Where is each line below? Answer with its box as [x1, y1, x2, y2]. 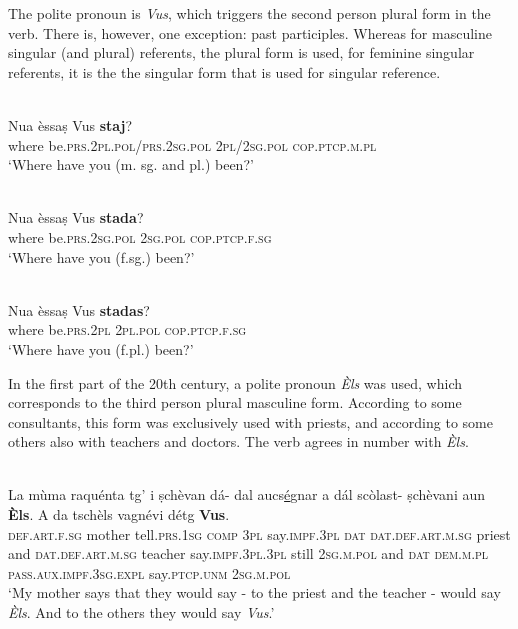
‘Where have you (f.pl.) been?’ [8, 338, 194, 359]
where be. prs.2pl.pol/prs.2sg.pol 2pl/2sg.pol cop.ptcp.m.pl [8, 134, 377, 155]
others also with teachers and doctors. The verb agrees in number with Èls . [8, 431, 469, 452]
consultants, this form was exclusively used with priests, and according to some [8, 411, 493, 432]
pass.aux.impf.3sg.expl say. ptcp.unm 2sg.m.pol [8, 562, 291, 583]
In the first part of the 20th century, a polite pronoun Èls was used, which [8, 372, 463, 393]
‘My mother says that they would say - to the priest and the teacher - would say [8, 582, 501, 603]
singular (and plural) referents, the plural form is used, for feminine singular [8, 42, 475, 63]
